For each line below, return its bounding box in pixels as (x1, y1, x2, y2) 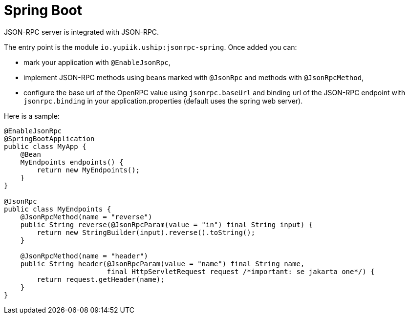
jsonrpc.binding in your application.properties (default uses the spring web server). (23, 96, 303, 105)
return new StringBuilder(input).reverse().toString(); (37, 228, 256, 236)
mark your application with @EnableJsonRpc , (23, 58, 171, 66)
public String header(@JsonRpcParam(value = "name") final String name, (20, 259, 305, 268)
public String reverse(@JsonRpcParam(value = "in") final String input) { (20, 220, 313, 229)
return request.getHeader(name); (37, 275, 165, 283)
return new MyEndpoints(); (37, 166, 140, 174)
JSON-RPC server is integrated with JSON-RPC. (4, 27, 159, 36)
